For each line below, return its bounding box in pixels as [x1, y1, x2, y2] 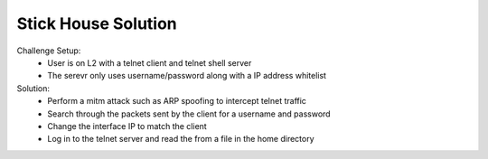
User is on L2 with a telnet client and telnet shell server [47, 57, 252, 68]
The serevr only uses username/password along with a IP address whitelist [47, 70, 327, 81]
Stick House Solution [16, 14, 178, 33]
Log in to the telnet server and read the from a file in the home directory [47, 134, 315, 145]
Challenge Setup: [16, 45, 81, 56]
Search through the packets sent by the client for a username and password [47, 108, 331, 119]
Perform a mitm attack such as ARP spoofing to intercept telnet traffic [47, 96, 307, 107]
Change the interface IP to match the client [47, 120, 207, 131]
